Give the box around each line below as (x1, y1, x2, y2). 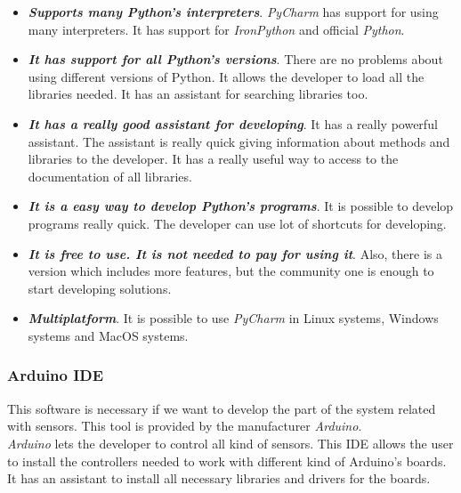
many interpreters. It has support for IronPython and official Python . (28, 20, 405, 38)
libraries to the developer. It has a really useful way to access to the (28, 150, 399, 168)
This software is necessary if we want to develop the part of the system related (7, 399, 436, 417)
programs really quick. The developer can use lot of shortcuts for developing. (28, 214, 447, 232)
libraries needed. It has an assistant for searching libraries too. (28, 85, 368, 103)
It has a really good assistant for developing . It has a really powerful (28, 114, 438, 133)
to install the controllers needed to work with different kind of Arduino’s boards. (7, 451, 447, 470)
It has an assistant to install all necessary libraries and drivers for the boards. (7, 469, 431, 488)
